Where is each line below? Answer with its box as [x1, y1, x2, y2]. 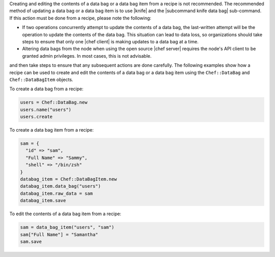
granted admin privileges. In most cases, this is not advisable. [22, 53, 152, 59]
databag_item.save [20, 198, 66, 203]
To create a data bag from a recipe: [9, 86, 84, 92]
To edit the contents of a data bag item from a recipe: [9, 211, 122, 217]
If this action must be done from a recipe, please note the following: [9, 15, 151, 21]
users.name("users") [20, 107, 71, 112]
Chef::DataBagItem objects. [9, 76, 73, 83]
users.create [20, 114, 53, 120]
